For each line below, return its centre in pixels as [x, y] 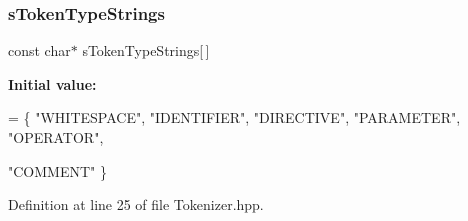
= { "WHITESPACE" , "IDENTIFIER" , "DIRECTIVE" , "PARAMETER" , [234, 117]
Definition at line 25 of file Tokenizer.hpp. [136, 204]
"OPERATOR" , [56, 137]
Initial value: [52, 83]
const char [39, 50]
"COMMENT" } [57, 170]
